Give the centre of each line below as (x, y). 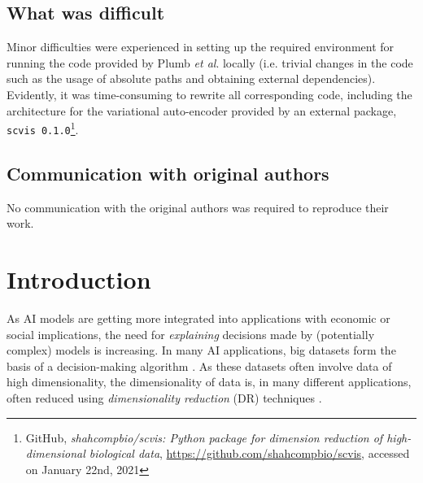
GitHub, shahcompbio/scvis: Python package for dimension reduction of (204, 437)
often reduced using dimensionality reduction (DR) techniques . (164, 397)
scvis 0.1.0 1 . (43, 128)
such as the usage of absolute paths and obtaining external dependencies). (191, 78)
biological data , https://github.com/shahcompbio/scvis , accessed (249, 453)
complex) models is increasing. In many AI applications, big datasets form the (201, 350)
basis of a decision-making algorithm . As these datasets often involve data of (199, 366)
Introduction (79, 279)
